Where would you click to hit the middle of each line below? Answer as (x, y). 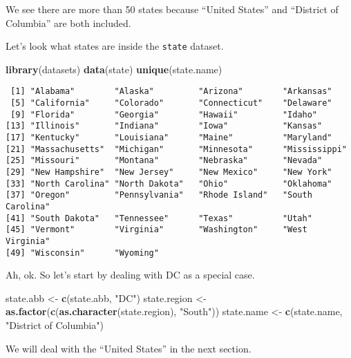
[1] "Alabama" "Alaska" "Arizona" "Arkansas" (171, 92)
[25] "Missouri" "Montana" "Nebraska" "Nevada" (164, 161)
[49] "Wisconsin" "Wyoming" (82, 253)
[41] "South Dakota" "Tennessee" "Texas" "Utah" (159, 218)
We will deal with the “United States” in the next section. (129, 348)
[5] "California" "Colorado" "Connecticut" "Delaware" (171, 103)
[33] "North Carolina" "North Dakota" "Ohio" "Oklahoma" (169, 183)
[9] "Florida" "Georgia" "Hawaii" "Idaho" (164, 114)
